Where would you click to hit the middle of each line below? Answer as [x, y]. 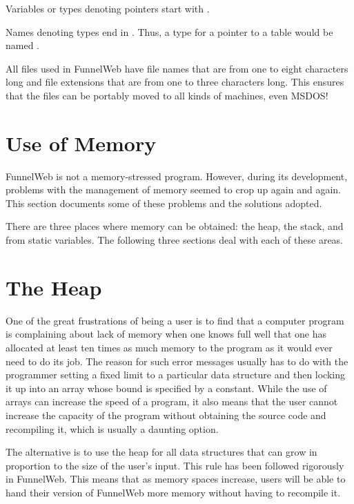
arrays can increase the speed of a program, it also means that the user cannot [172, 401]
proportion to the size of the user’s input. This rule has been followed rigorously [175, 465]
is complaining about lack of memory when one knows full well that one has [166, 334]
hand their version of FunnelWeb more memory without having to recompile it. [173, 492]
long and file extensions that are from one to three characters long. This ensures [175, 82]
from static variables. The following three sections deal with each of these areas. [175, 240]
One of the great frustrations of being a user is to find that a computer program [175, 320]
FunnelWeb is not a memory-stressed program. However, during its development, [177, 176]
